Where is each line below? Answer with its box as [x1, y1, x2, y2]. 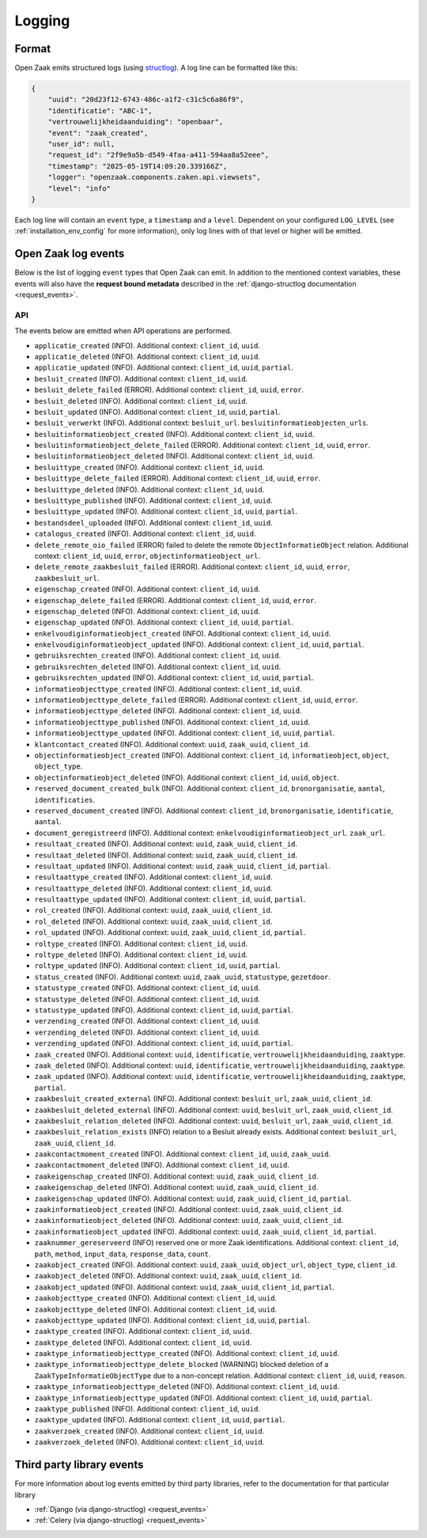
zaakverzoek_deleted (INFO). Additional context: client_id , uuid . [34, 1437, 265, 1447]
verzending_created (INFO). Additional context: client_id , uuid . [34, 1016, 261, 1026]
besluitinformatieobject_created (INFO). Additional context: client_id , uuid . [34, 429, 315, 439]
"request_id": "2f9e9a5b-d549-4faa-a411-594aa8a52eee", [47, 150, 270, 160]
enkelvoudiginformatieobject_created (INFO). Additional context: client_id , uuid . [34, 628, 331, 638]
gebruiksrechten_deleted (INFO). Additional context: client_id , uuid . [34, 662, 282, 671]
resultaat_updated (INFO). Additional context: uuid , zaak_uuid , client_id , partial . [34, 861, 331, 871]
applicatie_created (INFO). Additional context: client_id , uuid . [34, 340, 261, 350]
